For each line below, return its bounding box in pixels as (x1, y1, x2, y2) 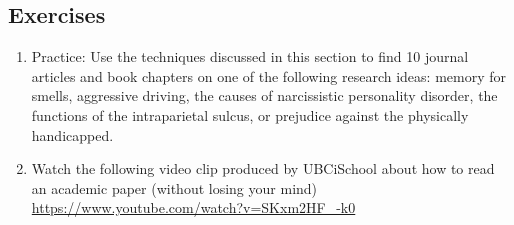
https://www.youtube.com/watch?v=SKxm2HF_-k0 (31, 197, 356, 218)
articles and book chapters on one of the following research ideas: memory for (31, 65, 506, 86)
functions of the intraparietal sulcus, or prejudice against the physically (31, 104, 469, 125)
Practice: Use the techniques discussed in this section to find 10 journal (31, 46, 469, 67)
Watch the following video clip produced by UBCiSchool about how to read (31, 158, 495, 179)
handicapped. (31, 124, 114, 145)
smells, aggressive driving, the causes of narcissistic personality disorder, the (31, 85, 498, 106)
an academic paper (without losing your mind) (31, 177, 318, 198)
